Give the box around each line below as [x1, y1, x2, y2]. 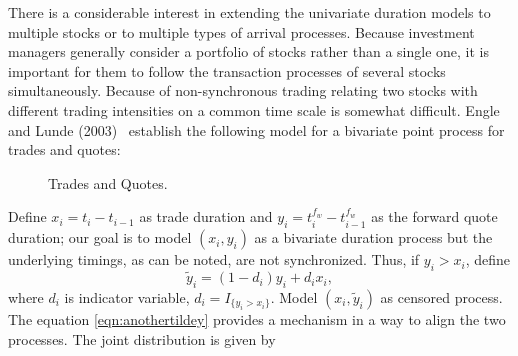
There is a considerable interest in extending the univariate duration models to [8, 2, 491, 22]
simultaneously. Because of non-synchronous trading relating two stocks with [8, 80, 478, 101]
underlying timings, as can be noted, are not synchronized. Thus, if [8, 249, 420, 270]
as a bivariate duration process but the [254, 227, 493, 248]
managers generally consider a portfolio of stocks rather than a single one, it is [8, 41, 489, 62]
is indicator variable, [64, 286, 190, 307]
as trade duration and [139, 206, 273, 227]
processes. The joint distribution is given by [8, 328, 276, 349]
